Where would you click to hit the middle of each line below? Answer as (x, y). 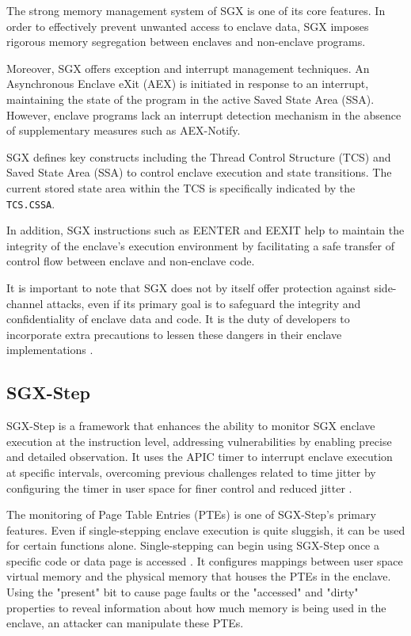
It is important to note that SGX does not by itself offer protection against (188, 287)
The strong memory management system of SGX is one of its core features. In (196, 10)
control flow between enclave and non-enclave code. (131, 261)
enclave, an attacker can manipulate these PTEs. (125, 623)
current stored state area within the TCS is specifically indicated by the (181, 187)
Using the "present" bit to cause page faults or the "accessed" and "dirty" (183, 592)
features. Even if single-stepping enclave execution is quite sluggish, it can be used (206, 529)
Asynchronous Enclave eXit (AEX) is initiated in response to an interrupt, (188, 84)
